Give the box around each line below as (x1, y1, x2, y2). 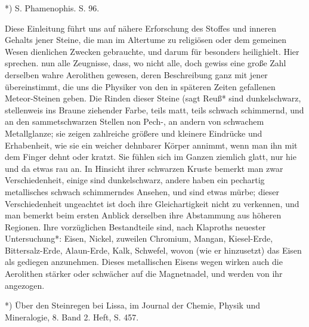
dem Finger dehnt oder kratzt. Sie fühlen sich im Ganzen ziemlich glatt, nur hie (5, 150, 296, 163)
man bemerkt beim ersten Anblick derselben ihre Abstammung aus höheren (5, 209, 282, 221)
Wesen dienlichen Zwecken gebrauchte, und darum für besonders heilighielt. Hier (5, 45, 299, 57)
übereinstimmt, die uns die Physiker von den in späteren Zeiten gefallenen (5, 80, 276, 92)
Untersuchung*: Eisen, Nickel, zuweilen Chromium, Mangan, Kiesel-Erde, (5, 232, 273, 245)
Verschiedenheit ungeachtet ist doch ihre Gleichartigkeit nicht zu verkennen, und (5, 197, 299, 209)
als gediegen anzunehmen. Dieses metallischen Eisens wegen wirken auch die (5, 255, 283, 268)
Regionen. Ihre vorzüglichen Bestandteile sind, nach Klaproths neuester (5, 220, 266, 233)
